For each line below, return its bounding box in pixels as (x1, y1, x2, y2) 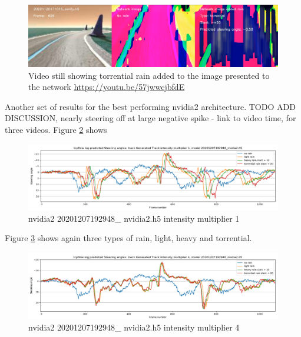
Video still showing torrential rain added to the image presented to (28, 69, 270, 81)
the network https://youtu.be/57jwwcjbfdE (28, 81, 185, 93)
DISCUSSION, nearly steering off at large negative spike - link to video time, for (5, 112, 296, 124)
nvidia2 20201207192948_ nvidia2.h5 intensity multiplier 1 (28, 212, 240, 224)
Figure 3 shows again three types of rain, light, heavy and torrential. (5, 232, 252, 244)
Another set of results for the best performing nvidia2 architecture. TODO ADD (5, 100, 296, 112)
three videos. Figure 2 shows (5, 123, 107, 135)
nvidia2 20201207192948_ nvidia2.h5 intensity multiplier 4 (28, 321, 240, 333)
